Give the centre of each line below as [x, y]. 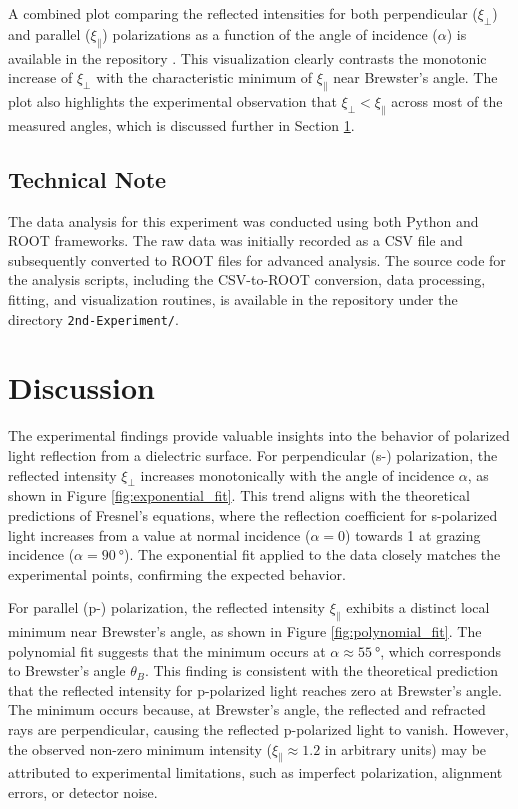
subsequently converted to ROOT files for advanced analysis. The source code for [257, 259]
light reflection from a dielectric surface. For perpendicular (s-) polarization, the [253, 454]
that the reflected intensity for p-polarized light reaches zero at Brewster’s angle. [255, 689]
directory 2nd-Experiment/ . [93, 318]
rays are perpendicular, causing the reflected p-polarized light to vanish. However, [258, 729]
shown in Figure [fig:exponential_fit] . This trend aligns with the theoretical [239, 495]
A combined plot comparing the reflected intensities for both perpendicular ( [243, 13]
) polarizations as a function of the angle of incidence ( [270, 33]
